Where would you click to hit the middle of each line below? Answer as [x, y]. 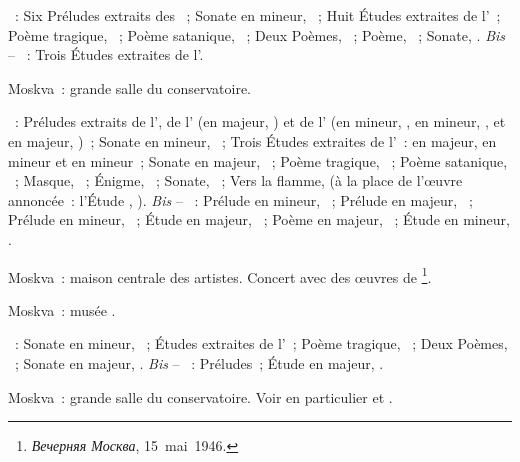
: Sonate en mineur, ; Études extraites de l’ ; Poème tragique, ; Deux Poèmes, [261, 343]
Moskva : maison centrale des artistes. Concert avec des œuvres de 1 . [220, 275]
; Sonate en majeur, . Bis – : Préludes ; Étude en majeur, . [199, 362]
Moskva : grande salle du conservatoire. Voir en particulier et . [200, 396]
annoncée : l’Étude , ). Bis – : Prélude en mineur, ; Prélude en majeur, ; [240, 199]
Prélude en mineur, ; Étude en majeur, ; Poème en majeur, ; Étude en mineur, [259, 219]
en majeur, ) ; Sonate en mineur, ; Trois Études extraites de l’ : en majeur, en [252, 140]
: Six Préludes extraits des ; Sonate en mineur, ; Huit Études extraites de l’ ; [257, 15]
